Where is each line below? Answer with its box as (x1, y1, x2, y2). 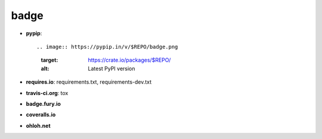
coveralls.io (26, 111, 56, 118)
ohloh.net (26, 122, 51, 129)
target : (41, 56, 58, 64)
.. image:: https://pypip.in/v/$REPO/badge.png (36, 43, 178, 50)
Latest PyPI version (88, 65, 135, 72)
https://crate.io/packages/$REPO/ (88, 56, 171, 64)
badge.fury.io (26, 100, 61, 107)
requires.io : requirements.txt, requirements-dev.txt (26, 78, 152, 86)
